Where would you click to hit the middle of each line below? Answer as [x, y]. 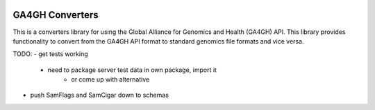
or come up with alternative [110, 80]
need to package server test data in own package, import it [132, 70]
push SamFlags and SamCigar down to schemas [100, 95]
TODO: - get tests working [50, 54]
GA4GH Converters [56, 15]
